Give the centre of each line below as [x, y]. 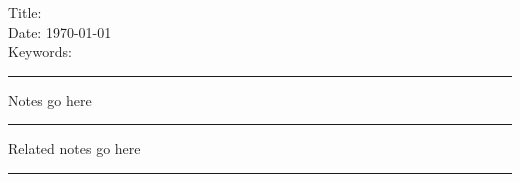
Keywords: [40, 51]
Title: [25, 12]
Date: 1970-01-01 [60, 31]
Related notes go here [74, 148]
